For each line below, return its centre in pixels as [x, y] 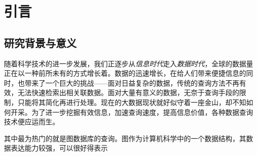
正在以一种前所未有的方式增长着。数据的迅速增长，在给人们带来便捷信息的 [125, 73]
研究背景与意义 [40, 42]
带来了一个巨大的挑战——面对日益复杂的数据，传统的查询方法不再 [132, 82]
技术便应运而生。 [32, 122]
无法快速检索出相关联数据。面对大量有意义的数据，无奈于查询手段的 [128, 92]
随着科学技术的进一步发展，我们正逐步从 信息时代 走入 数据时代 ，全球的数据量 [128, 63]
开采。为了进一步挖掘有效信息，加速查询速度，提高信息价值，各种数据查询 [132, 112]
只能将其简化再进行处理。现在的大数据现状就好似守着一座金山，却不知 [132, 102]
